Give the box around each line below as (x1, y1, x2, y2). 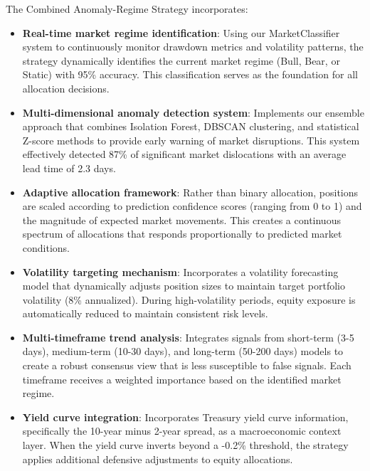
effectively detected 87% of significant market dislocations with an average (22, 147, 347, 162)
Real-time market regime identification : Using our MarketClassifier (22, 25, 340, 40)
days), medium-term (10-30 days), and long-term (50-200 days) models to (22, 344, 344, 359)
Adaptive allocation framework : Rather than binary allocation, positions (22, 184, 359, 199)
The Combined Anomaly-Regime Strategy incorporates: (6, 1, 248, 16)
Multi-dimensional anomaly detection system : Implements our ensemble (22, 105, 364, 120)
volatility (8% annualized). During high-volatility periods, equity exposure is (22, 292, 356, 307)
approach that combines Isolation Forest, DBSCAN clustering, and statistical (22, 119, 359, 134)
